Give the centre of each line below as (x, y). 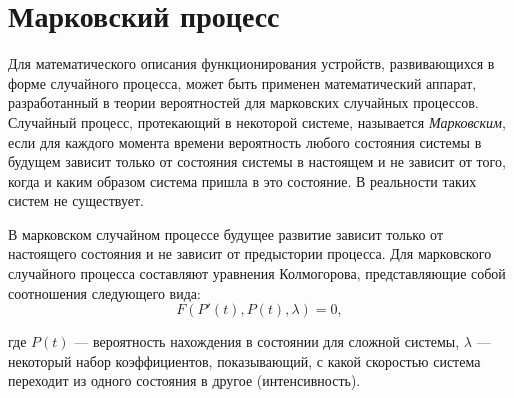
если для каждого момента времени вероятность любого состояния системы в (245, 141)
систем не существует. (76, 200)
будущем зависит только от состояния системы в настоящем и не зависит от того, (257, 161)
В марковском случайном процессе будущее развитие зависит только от (226, 233)
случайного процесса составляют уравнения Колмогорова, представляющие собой (257, 273)
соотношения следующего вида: (104, 292)
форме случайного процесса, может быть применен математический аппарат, (242, 82)
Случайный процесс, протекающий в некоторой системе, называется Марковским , (257, 121)
